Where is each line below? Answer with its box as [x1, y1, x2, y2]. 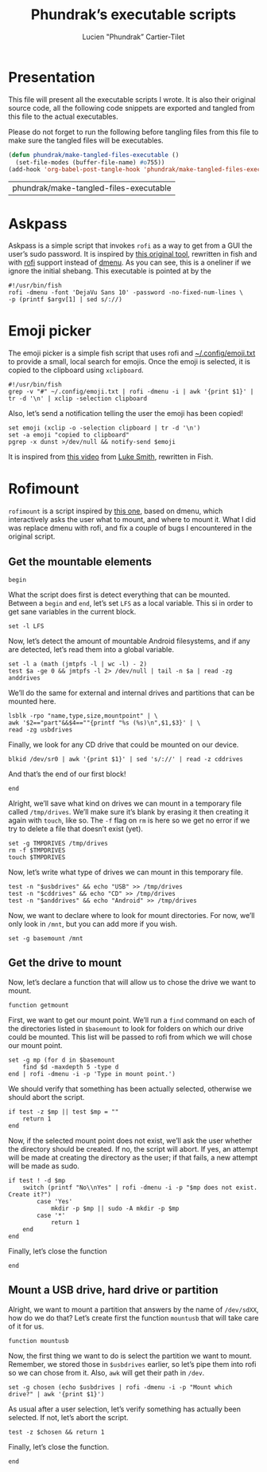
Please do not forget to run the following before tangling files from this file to [8, 127, 259, 136]
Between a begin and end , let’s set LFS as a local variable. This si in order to [8, 598, 253, 607]
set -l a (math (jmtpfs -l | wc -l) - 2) [8, 660, 148, 668]
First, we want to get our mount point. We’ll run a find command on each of [8, 1015, 256, 1025]
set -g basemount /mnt [8, 934, 83, 942]
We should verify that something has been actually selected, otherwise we [8, 1084, 253, 1093]
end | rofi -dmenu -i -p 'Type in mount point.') [8, 1070, 176, 1078]
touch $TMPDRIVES [8, 853, 66, 862]
